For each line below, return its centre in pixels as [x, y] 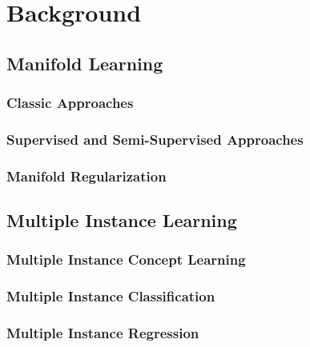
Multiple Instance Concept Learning [126, 259]
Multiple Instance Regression [103, 333]
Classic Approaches [70, 103]
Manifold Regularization [87, 175]
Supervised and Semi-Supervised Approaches [155, 139]
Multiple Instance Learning [122, 220]
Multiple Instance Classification [111, 296]
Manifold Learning [85, 63]
